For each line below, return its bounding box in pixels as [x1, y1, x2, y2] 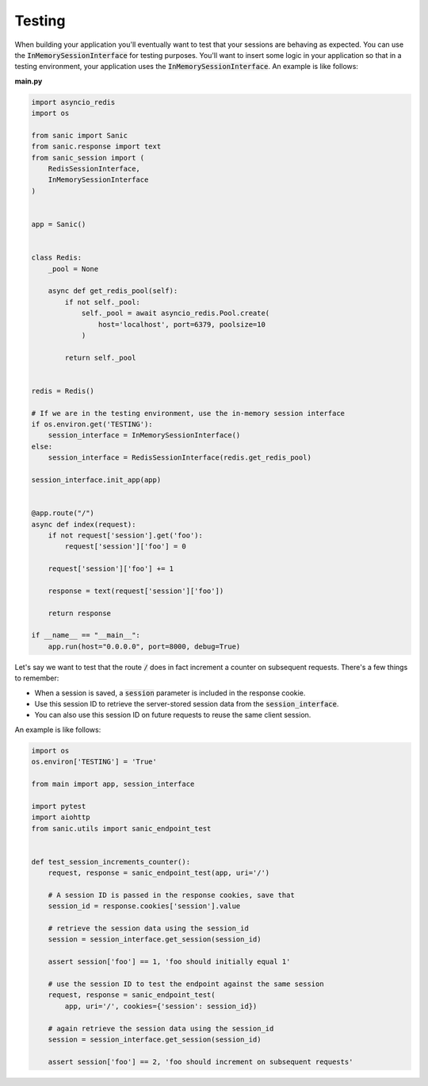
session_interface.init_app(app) [31, 475, 162, 484]
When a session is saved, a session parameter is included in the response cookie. [34, 687, 306, 698]
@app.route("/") [31, 509, 95, 518]
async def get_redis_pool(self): [48, 287, 178, 295]
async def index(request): [31, 520, 136, 529]
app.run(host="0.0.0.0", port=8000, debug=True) [48, 641, 241, 651]
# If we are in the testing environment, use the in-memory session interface [31, 409, 345, 418]
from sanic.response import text [31, 142, 162, 151]
